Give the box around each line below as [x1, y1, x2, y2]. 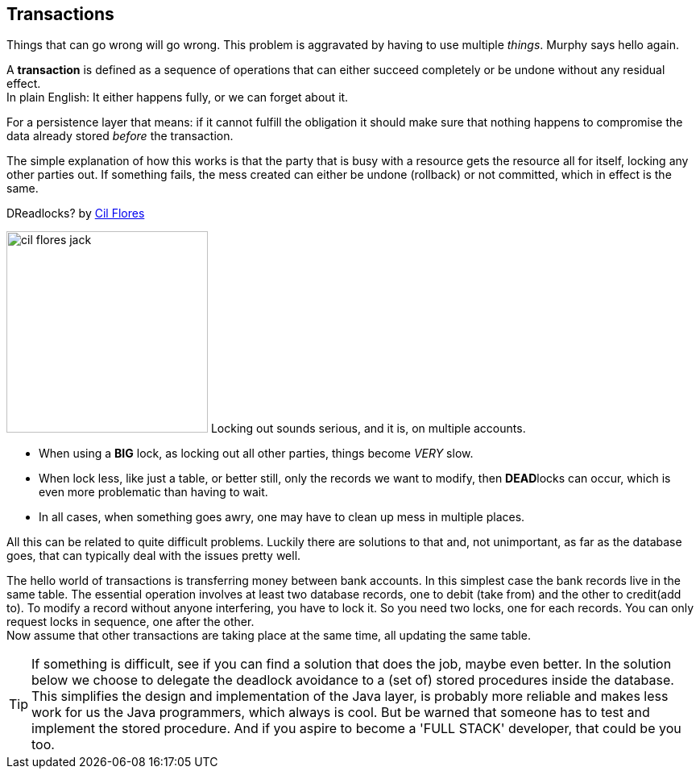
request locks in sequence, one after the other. [6, 615, 255, 629]
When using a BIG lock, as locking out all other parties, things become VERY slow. [39, 446, 474, 461]
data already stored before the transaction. [6, 129, 234, 143]
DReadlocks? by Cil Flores [6, 206, 145, 221]
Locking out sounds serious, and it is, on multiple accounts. [210, 421, 526, 436]
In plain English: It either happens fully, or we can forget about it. [6, 90, 349, 105]
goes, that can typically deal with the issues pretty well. [6, 549, 301, 563]
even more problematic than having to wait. [39, 485, 268, 499]
